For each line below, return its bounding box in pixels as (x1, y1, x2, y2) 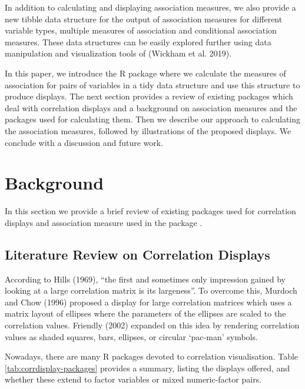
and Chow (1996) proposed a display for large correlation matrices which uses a (5, 295, 292, 308)
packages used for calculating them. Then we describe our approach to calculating (5, 113, 301, 125)
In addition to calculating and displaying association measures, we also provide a (5, 1, 296, 13)
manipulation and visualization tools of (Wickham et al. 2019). (5, 47, 232, 59)
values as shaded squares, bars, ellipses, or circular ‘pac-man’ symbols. (5, 330, 258, 343)
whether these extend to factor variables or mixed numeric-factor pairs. (5, 373, 262, 385)
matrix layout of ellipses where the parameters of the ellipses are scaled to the (5, 307, 286, 320)
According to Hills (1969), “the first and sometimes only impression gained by (5, 272, 286, 285)
